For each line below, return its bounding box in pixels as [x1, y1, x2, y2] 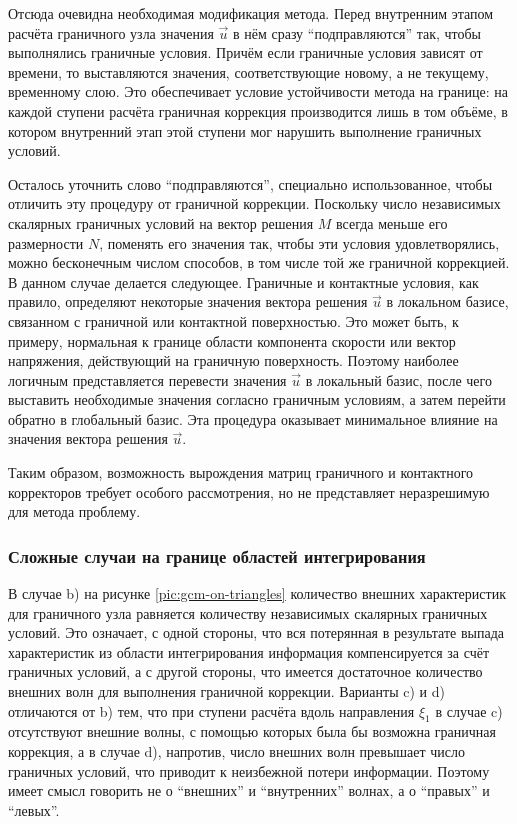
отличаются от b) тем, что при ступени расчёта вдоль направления [8, 700, 415, 721]
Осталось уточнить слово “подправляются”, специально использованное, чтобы [8, 173, 493, 194]
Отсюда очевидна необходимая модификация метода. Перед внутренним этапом [8, 3, 494, 23]
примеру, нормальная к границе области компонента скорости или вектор [8, 330, 456, 351]
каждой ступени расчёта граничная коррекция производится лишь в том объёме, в [8, 100, 508, 121]
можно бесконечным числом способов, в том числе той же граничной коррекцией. [8, 252, 510, 273]
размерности [8, 232, 84, 253]
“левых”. [8, 799, 60, 820]
